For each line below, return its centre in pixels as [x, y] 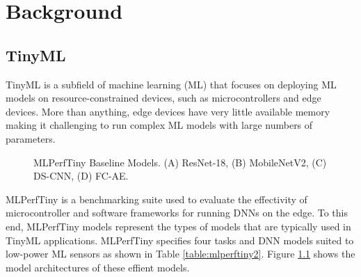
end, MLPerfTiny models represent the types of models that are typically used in [178, 226]
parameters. [31, 138]
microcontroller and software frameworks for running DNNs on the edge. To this [177, 213]
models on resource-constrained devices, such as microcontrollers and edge [163, 98]
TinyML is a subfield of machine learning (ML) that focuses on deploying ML [171, 84]
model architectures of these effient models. [98, 267]
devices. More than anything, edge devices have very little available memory [168, 111]
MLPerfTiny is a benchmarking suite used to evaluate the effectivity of [157, 199]
